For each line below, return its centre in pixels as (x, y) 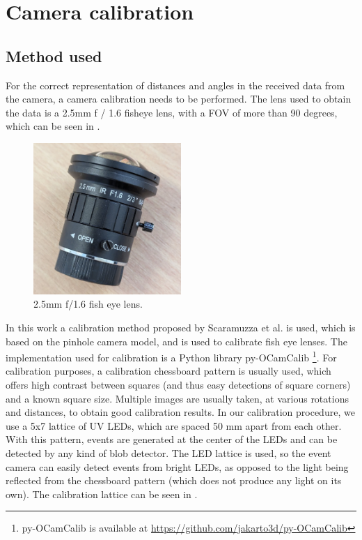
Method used (54, 55)
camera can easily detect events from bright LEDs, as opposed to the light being (177, 466)
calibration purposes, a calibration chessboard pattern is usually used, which (168, 371)
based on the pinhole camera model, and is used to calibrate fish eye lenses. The (176, 341)
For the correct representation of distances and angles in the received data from (175, 85)
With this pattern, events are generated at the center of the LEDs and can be (172, 439)
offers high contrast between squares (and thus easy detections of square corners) (178, 384)
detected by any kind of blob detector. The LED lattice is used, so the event (168, 452)
